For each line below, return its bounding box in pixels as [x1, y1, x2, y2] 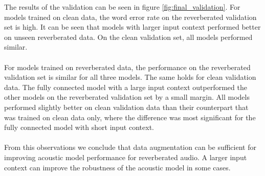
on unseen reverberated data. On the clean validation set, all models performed [4, 31, 253, 42]
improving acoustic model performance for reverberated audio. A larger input [4, 151, 247, 162]
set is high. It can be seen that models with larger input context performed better [4, 21, 261, 32]
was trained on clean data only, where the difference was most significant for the [4, 112, 256, 122]
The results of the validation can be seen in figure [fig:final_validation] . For [4, 2, 240, 12]
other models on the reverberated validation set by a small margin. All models [4, 92, 250, 102]
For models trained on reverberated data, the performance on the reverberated [4, 61, 251, 72]
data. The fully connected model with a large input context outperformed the [4, 81, 247, 92]
